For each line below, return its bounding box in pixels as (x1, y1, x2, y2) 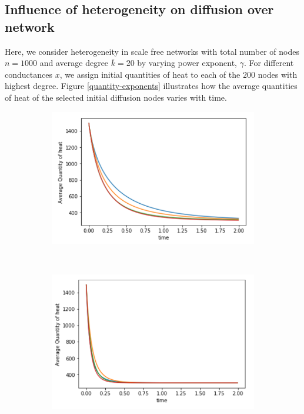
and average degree (39, 57, 109, 69)
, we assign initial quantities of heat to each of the (59, 68, 240, 80)
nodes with (258, 68, 298, 80)
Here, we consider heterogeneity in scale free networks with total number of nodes (5, 45, 299, 57)
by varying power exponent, (137, 57, 238, 69)
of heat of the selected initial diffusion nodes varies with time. (5, 91, 227, 103)
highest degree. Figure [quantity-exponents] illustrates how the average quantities (5, 80, 298, 92)
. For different (243, 57, 294, 69)
